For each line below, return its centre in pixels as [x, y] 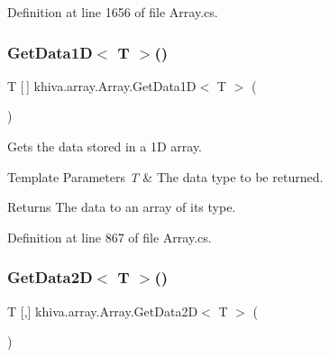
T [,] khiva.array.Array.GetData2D [103, 311]
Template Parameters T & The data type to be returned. [165, 176]
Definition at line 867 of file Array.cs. [110, 237]
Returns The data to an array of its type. [122, 207]
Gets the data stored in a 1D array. [105, 146]
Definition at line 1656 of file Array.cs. [113, 12]
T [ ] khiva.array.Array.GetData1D [102, 85]
